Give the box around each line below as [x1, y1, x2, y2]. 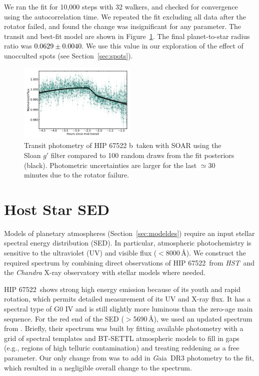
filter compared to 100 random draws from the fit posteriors [50, 149, 234, 160]
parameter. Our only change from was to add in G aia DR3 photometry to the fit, [4, 352, 254, 362]
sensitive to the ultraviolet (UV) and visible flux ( [4, 247, 157, 258]
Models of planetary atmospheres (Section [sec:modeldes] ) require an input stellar [4, 227, 255, 238]
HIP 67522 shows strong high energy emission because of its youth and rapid [4, 283, 240, 294]
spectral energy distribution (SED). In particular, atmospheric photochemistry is [4, 237, 251, 248]
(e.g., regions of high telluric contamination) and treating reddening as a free [4, 342, 239, 353]
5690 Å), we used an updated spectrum [133, 313, 252, 323]
